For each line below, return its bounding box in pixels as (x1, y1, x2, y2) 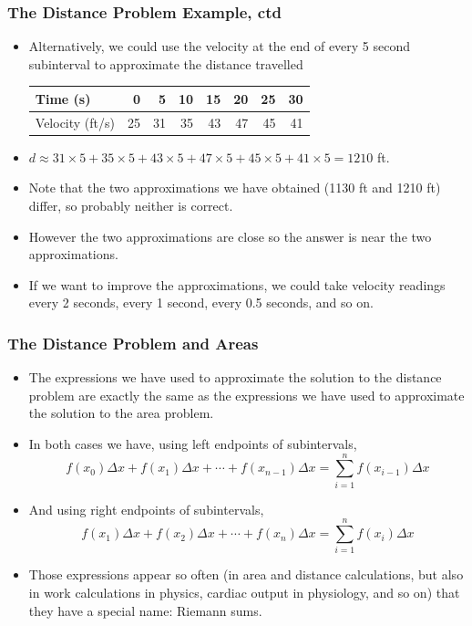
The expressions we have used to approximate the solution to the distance (28, 368, 442, 387)
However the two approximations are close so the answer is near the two (28, 226, 432, 245)
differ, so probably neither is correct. (28, 196, 233, 215)
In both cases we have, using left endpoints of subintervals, (28, 434, 357, 453)
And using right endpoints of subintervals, (28, 499, 264, 518)
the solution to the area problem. (28, 403, 214, 423)
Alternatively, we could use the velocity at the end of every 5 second (28, 37, 411, 56)
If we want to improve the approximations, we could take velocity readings (28, 275, 446, 294)
